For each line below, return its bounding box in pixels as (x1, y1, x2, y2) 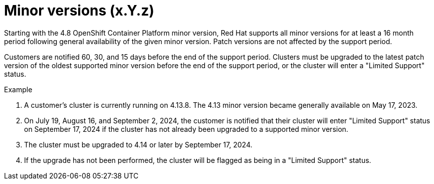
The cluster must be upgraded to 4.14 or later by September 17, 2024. (24, 140, 253, 149)
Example (4, 85, 33, 94)
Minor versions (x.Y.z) (4, 2, 154, 19)
